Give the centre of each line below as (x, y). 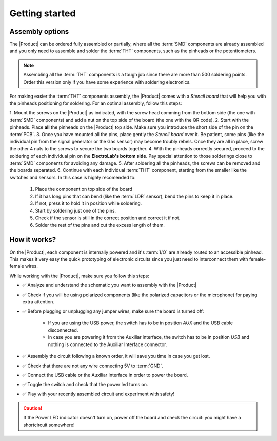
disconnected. (63, 330)
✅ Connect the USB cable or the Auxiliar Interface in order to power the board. (105, 375)
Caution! (33, 408)
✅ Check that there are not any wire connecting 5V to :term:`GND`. (93, 366)
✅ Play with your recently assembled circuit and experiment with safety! (98, 394)
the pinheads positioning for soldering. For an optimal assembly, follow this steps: (96, 103)
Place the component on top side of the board (84, 189)
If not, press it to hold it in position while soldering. (88, 203)
